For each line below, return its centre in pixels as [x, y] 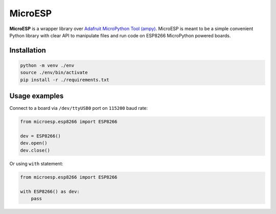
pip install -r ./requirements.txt [65, 80]
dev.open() [34, 143]
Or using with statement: [36, 163]
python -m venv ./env [47, 65]
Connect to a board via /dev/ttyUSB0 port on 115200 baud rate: [79, 108]
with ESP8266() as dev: [50, 191]
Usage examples [37, 96]
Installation [28, 50]
